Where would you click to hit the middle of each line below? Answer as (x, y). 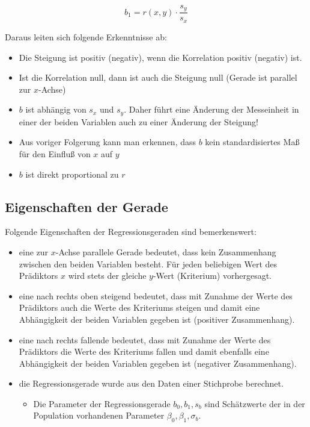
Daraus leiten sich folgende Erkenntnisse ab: (86, 36)
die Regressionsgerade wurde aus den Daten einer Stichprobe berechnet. (151, 383)
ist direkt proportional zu (72, 174)
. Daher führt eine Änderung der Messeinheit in (211, 109)
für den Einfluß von (55, 153)
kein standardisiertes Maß (252, 142)
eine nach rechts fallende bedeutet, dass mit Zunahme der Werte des (145, 339)
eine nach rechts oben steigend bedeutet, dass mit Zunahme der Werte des (156, 295)
